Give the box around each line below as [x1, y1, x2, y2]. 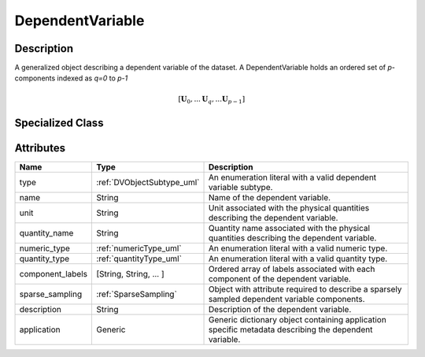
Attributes [14, 141, 66, 154]
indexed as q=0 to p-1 [57, 73, 128, 83]
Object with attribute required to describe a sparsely [208, 284, 402, 295]
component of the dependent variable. [208, 273, 352, 284]
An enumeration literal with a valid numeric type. [208, 243, 388, 254]
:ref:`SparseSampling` [95, 288, 177, 299]
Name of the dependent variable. [208, 192, 331, 203]
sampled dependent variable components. [208, 293, 365, 304]
